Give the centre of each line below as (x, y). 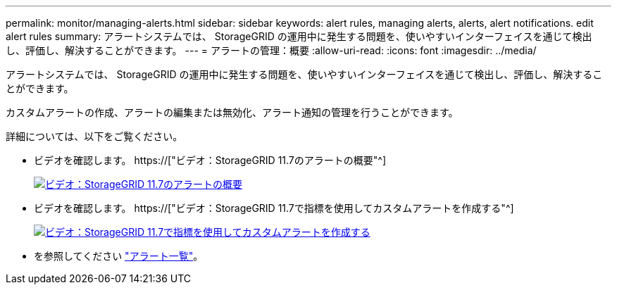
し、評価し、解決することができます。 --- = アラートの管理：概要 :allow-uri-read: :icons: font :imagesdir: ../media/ (271, 50)
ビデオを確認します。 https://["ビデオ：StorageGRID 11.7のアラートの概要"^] (210, 160)
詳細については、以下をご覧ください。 (94, 136)
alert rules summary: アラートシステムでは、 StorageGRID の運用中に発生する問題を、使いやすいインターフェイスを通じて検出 (299, 36)
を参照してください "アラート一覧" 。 (119, 256)
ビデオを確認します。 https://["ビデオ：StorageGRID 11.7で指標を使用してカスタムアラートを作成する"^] (274, 208)
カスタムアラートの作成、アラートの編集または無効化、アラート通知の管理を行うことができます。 (232, 112)
